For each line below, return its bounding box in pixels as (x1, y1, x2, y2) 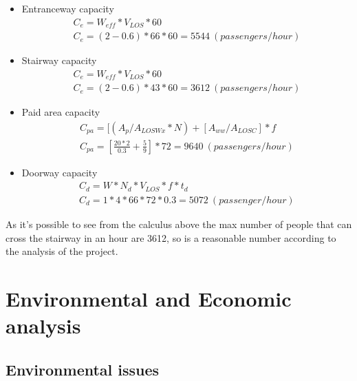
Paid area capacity (21, 105, 100, 119)
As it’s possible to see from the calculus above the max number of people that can (6, 216, 352, 231)
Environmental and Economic (6, 284, 292, 312)
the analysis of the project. (6, 244, 118, 258)
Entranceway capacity (21, 1, 114, 15)
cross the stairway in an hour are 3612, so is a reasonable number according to (6, 230, 336, 245)
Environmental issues (6, 358, 160, 380)
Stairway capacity (21, 53, 97, 68)
